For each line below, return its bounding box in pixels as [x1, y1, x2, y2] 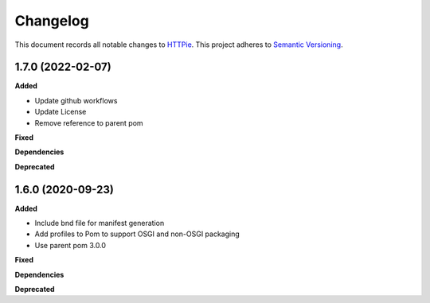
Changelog [14, 12, 89, 29]
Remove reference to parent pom [34, 118, 143, 127]
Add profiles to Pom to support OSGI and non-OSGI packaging [34, 229, 240, 239]
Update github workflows [34, 95, 118, 105]
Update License [34, 107, 87, 117]
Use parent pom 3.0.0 [34, 240, 107, 250]
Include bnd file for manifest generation [34, 219, 165, 228]
